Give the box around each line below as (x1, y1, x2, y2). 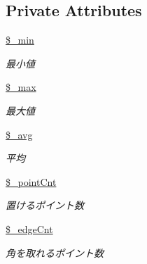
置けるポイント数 (6, 198, 84, 213)
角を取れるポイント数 (6, 245, 104, 260)
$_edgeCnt (6, 221, 53, 236)
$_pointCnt (6, 174, 57, 189)
